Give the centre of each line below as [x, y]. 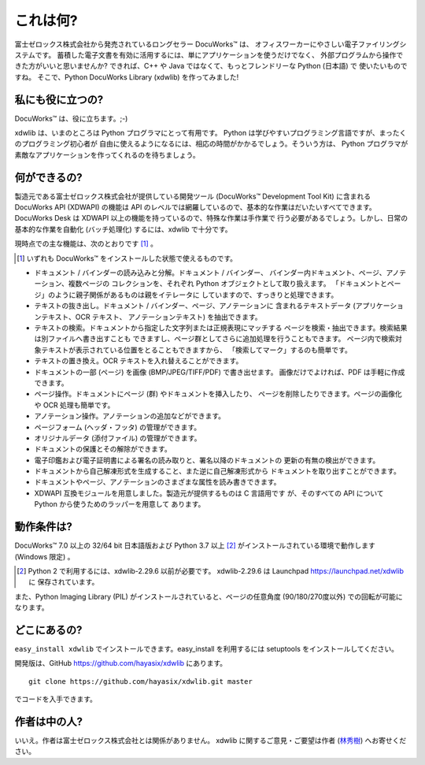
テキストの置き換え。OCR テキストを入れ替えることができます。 [139, 361]
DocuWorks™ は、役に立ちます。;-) [71, 118]
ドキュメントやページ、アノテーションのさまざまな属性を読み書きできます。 [157, 482]
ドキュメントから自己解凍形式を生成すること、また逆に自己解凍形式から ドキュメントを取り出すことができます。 [217, 471]
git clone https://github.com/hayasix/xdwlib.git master [141, 681]
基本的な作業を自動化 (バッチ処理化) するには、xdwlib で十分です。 [123, 229]
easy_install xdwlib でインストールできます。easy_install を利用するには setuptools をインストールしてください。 [207, 649]
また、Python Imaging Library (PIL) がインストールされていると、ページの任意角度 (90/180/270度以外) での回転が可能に [209, 596]
